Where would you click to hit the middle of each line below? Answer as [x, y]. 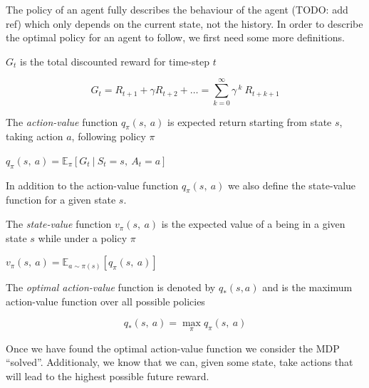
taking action [35, 136]
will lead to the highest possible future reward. [108, 376]
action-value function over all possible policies [105, 301]
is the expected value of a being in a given [253, 224]
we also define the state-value [292, 185]
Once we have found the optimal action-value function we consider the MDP [173, 348]
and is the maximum [307, 287]
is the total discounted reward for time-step [115, 61]
